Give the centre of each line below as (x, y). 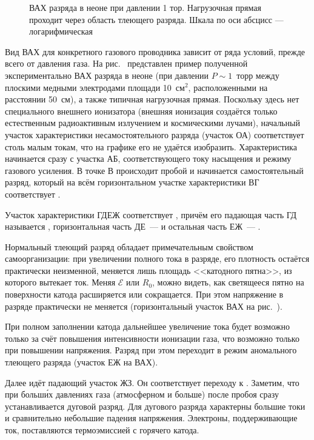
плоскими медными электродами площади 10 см (95, 87)
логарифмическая (61, 31)
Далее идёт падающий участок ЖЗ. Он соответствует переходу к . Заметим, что (152, 382)
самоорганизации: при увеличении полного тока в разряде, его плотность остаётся (157, 258)
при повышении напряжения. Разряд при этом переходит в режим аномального (151, 350)
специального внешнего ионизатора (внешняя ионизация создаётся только (141, 111)
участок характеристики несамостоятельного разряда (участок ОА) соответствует (155, 134)
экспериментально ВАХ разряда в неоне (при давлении (107, 75)
